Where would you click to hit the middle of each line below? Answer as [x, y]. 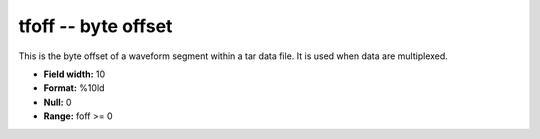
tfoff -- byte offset [95, 26]
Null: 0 [57, 102]
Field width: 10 [74, 74]
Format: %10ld [74, 88]
